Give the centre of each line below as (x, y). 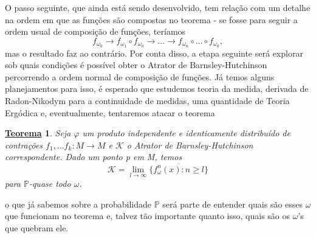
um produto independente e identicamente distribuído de (186, 133)
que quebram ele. (37, 227)
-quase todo (50, 183)
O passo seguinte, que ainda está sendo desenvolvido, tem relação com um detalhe (158, 7)
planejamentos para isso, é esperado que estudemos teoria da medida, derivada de (157, 89)
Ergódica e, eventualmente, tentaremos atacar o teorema (110, 112)
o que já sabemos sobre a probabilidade (78, 204)
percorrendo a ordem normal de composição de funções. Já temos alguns (140, 76)
